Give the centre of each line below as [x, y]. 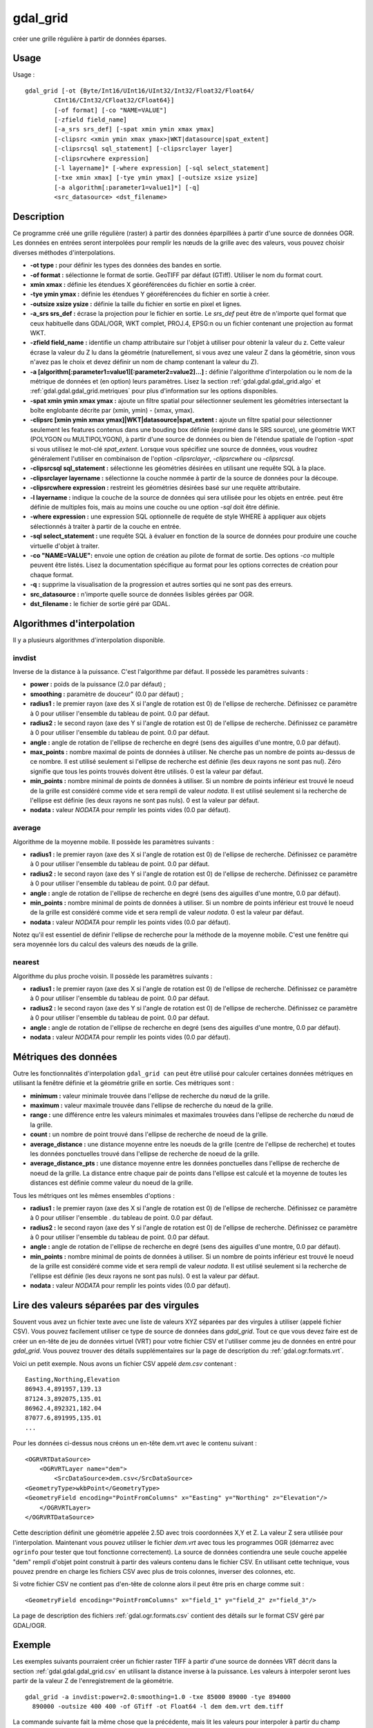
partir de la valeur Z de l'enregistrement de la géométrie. [93, 1681]
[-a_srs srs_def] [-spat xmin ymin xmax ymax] [134, 129]
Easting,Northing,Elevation [73, 1379]
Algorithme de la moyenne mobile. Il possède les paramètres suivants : [113, 842]
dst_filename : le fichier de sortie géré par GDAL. [100, 603]
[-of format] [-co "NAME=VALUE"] [111, 110]
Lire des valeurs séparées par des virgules [106, 1305]
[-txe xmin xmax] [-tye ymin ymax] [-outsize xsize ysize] [156, 178]
